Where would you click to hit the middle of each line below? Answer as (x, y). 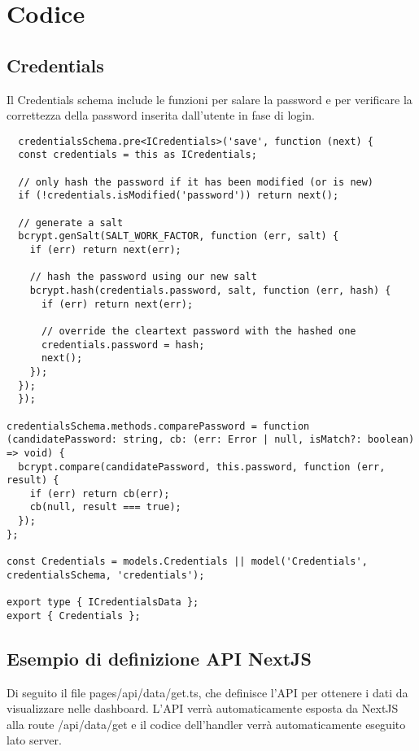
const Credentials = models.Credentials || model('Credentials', (187, 562)
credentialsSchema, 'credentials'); (106, 575)
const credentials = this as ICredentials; (137, 155)
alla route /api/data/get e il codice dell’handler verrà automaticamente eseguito (206, 724)
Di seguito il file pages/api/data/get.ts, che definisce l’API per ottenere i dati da (207, 692)
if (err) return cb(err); (100, 493)
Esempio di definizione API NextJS (159, 658)
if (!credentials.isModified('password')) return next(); (179, 196)
